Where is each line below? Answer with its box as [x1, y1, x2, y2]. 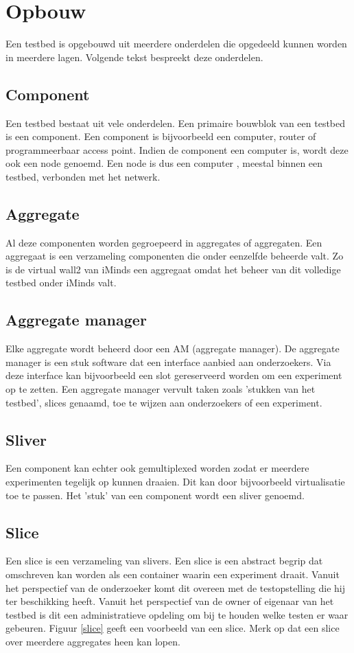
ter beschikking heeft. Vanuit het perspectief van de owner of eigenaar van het [5, 594, 334, 608]
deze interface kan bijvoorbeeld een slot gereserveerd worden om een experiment [5, 368, 342, 382]
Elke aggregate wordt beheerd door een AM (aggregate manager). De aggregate [5, 341, 340, 356]
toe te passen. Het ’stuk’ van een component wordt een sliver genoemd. [5, 488, 305, 502]
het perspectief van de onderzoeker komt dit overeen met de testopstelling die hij [5, 580, 346, 595]
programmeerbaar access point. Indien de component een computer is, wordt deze [5, 142, 349, 157]
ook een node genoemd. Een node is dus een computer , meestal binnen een [5, 156, 323, 170]
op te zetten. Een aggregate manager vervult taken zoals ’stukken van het [5, 382, 316, 396]
